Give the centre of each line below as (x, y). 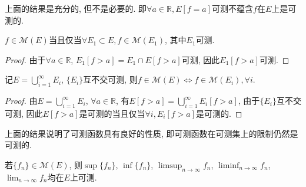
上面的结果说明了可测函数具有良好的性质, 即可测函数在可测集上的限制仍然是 (152, 133)
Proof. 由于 (25, 59)
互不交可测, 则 (110, 79)
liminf (229, 165)
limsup (170, 165)
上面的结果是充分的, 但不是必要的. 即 (76, 8)
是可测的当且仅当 (112, 113)
